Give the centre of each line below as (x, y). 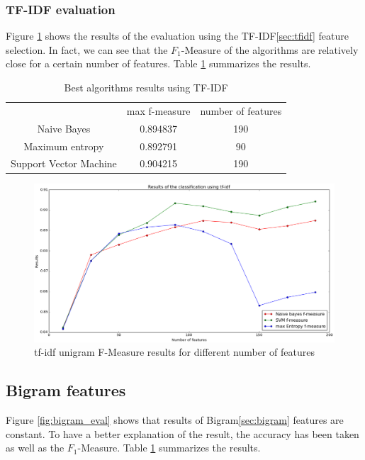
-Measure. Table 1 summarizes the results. (169, 448)
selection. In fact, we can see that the (87, 49)
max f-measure (158, 110)
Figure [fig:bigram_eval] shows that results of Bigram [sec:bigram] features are (175, 420)
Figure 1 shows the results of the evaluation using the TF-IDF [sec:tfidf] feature (177, 36)
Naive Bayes (64, 128)
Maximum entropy (64, 146)
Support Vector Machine (64, 163)
